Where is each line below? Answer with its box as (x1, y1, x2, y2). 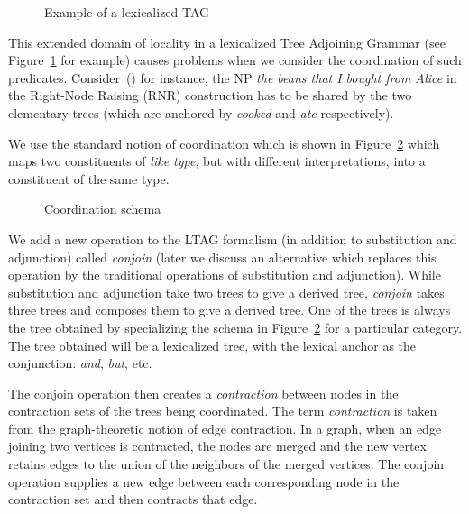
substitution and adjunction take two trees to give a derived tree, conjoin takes (8, 282, 445, 301)
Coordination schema (44, 199, 161, 218)
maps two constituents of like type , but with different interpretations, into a (8, 151, 426, 170)
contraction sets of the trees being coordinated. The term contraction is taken (8, 401, 437, 420)
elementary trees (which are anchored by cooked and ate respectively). (8, 103, 394, 122)
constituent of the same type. (8, 169, 170, 188)
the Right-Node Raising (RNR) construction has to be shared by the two (8, 86, 412, 105)
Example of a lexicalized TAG (44, 3, 210, 21)
